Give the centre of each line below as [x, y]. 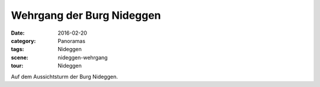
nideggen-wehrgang [83, 57]
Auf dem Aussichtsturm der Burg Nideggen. [65, 76]
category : [23, 41]
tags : [17, 49]
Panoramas [72, 41]
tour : [17, 66]
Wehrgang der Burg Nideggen [86, 15]
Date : [18, 33]
